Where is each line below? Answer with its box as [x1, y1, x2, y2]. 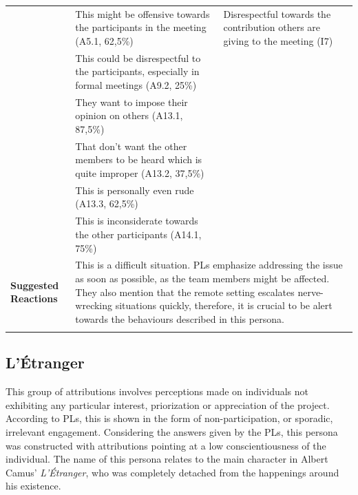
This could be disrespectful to [75, 50, 201, 65]
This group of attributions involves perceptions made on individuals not [6, 384, 309, 399]
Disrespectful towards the [223, 6, 331, 21]
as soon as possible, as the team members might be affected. [75, 271, 330, 285]
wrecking [75, 298, 113, 313]
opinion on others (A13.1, [75, 108, 183, 123]
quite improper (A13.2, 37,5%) [75, 166, 204, 180]
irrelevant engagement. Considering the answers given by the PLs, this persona [6, 425, 338, 439]
